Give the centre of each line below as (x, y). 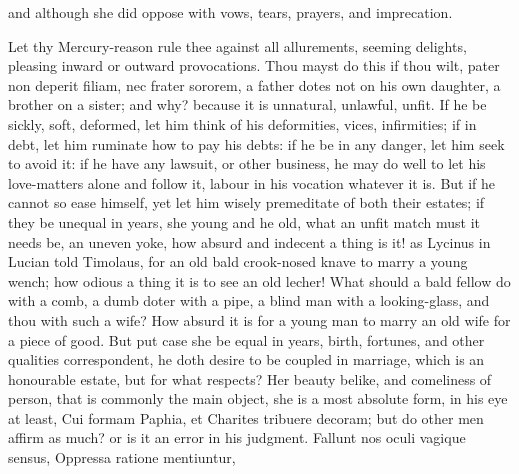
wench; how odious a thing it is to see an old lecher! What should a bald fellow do (259, 280)
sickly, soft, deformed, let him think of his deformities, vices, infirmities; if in (242, 123)
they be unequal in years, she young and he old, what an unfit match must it (244, 221)
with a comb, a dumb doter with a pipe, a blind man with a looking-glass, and (249, 300)
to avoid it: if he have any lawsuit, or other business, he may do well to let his (247, 163)
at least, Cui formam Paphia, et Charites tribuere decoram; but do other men (246, 417)
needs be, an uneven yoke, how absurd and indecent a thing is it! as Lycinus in (249, 241)
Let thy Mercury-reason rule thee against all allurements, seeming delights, (237, 45)
